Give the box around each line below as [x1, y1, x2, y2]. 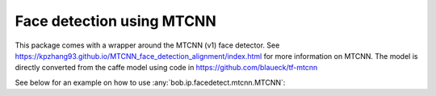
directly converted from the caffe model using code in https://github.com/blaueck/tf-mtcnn [15, 63, 318, 73]
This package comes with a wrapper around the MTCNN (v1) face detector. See [15, 40, 280, 50]
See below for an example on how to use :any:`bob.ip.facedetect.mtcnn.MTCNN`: [15, 77, 286, 87]
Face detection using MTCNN [15, 12, 217, 30]
